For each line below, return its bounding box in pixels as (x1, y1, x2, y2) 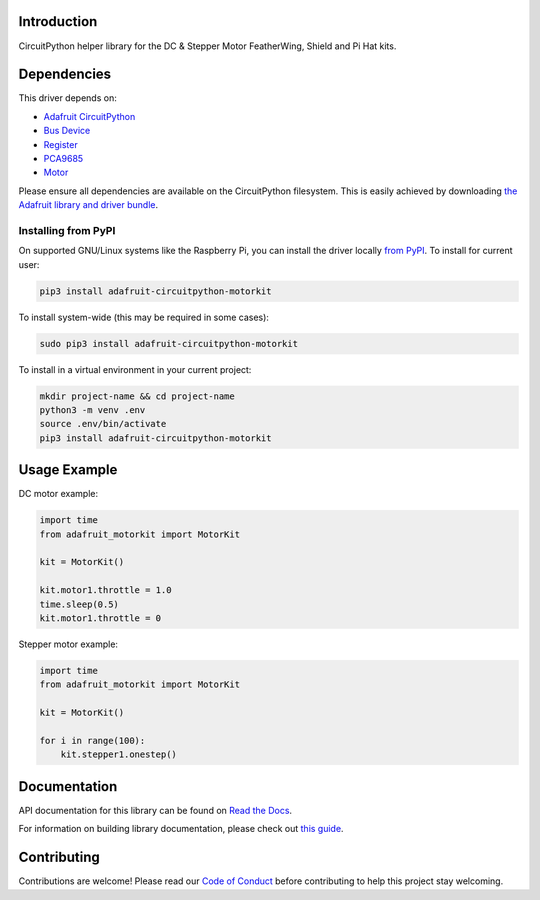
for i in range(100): (39, 735, 146, 746)
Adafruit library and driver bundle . (18, 199, 159, 211)
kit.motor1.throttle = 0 (39, 613, 162, 624)
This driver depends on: (18, 92, 117, 104)
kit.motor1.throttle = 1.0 (39, 585, 172, 596)
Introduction (18, 13, 98, 30)
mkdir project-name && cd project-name (39, 390, 235, 402)
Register (43, 138, 79, 150)
